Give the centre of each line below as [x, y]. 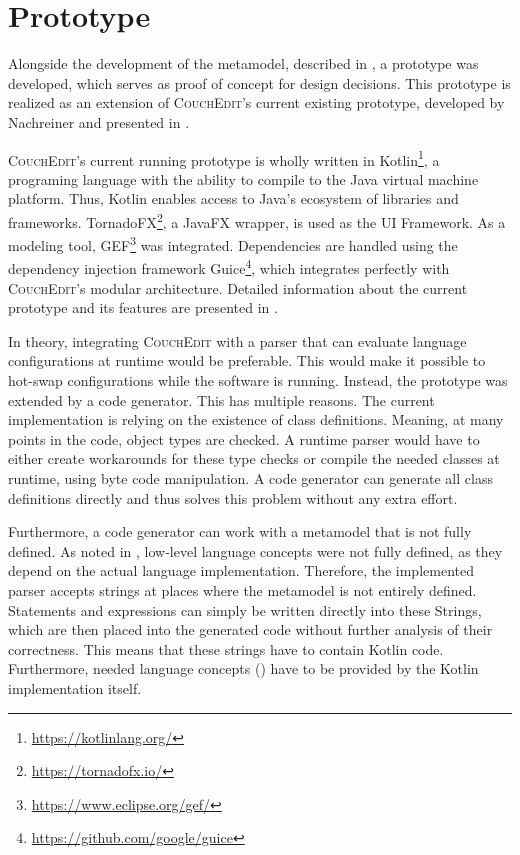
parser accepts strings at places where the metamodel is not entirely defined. [242, 590]
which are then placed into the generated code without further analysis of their [250, 629]
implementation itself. [75, 687]
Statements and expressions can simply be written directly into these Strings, [245, 609]
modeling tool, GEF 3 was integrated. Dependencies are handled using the [233, 243]
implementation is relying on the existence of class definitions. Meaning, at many [256, 419]
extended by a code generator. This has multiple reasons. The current [221, 399]
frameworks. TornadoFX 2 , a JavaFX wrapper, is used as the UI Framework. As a [257, 220]
